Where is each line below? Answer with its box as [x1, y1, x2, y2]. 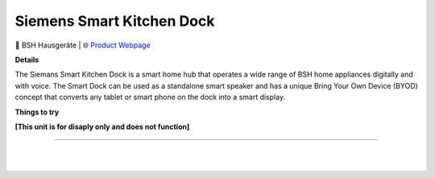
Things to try [14, 107, 60, 117]
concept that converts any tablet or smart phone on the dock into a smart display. [14, 93, 286, 102]
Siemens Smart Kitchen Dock [14, 12, 215, 30]
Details [14, 55, 39, 64]
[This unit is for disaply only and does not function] [14, 122, 190, 131]
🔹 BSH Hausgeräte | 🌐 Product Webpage [14, 40, 151, 50]
